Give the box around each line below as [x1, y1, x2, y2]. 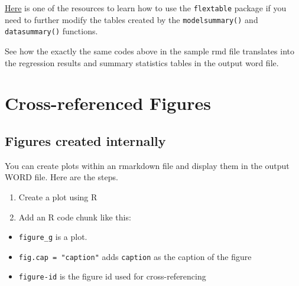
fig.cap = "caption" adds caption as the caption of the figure [18, 250, 252, 262]
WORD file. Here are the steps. [5, 171, 118, 183]
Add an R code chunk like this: [18, 210, 131, 223]
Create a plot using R [18, 190, 97, 203]
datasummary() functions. [5, 25, 98, 37]
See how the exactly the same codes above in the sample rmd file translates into [5, 44, 294, 57]
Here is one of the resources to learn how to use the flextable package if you [5, 2, 287, 14]
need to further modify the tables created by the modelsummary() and [5, 13, 258, 25]
